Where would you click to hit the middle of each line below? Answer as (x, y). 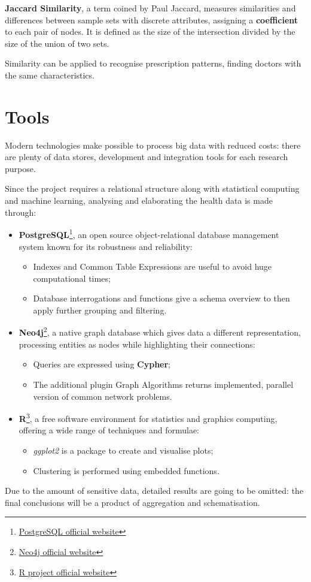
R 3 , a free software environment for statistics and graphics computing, (148, 417)
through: (21, 212)
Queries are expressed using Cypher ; (102, 364)
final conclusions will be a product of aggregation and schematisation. (132, 502)
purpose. (20, 168)
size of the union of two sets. (57, 43)
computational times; (72, 278)
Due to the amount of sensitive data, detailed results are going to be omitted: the (154, 491)
